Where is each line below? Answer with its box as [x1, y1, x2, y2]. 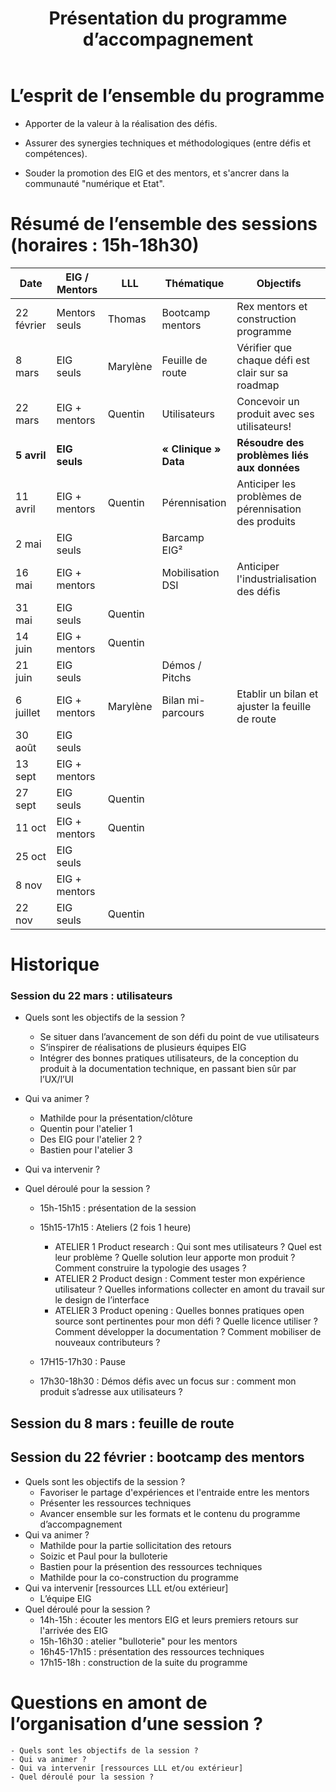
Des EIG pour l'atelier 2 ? [39, 1133, 143, 1146]
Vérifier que [236, 340, 292, 354]
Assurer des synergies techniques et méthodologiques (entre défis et [24, 137, 311, 149]
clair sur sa [236, 365, 289, 379]
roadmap [236, 378, 280, 392]
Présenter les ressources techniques [39, 1497, 192, 1509]
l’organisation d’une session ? [10, 1712, 264, 1735]
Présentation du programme [48, 7, 288, 30]
